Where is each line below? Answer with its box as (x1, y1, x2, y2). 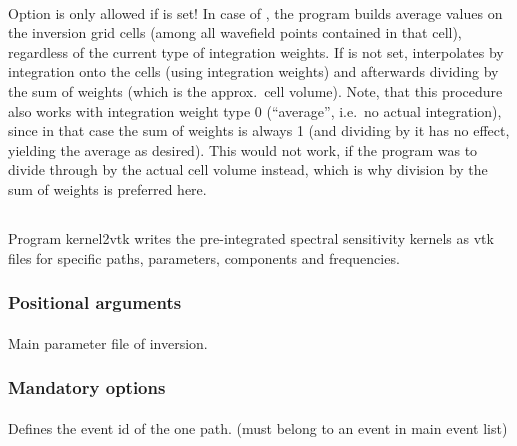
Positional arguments (8, 290, 182, 315)
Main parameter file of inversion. (8, 332, 208, 353)
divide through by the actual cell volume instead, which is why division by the (8, 159, 488, 180)
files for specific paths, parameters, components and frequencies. (8, 247, 400, 268)
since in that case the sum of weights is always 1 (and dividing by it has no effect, (8, 120, 510, 141)
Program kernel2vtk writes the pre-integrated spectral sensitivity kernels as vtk (8, 227, 494, 248)
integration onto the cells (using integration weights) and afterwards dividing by (8, 61, 499, 82)
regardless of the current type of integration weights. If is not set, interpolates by (8, 41, 504, 62)
